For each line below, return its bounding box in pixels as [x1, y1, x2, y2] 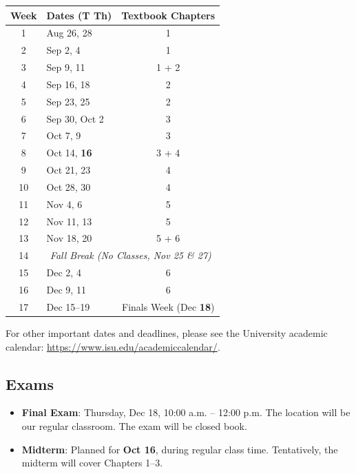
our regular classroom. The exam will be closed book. [21, 418, 247, 433]
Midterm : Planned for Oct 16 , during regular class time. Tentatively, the [21, 442, 338, 456]
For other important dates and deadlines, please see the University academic [6, 325, 328, 340]
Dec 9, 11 [46, 282, 86, 296]
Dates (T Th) [46, 8, 112, 22]
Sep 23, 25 [46, 94, 90, 108]
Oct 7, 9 [46, 128, 81, 143]
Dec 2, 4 [46, 265, 81, 280]
